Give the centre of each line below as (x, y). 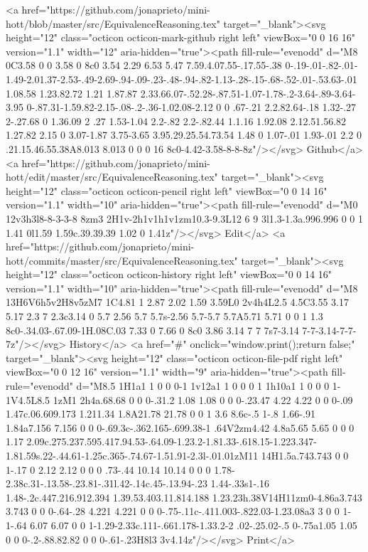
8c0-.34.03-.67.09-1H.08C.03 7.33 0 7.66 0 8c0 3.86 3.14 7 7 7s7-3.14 (152, 330)
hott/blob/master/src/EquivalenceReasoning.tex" (113, 23)
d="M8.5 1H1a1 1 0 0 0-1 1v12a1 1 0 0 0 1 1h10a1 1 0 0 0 (203, 386)
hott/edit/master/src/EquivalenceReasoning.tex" (112, 177)
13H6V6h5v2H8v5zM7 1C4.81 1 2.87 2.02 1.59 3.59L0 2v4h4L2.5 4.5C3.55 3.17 (177, 302)
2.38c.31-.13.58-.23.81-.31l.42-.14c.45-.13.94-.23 (107, 483)
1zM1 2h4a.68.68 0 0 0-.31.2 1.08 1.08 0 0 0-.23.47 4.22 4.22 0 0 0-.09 (203, 399)
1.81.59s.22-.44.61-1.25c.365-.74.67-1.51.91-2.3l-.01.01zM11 (132, 455)
